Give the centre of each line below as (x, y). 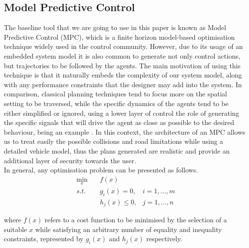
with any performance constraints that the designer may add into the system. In (123, 84)
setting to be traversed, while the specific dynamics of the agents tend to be (116, 103)
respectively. (164, 239)
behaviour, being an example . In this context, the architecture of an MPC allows (125, 132)
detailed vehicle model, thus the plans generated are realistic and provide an (117, 150)
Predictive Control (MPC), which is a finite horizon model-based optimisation (119, 37)
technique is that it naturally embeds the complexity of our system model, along (123, 75)
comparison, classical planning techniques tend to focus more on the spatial (116, 94)
